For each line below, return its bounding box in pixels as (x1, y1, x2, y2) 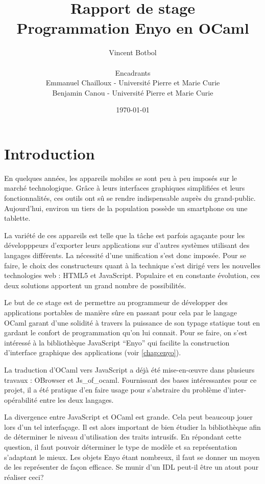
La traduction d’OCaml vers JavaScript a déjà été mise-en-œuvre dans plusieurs (4, 364, 255, 375)
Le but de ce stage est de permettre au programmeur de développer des (4, 297, 228, 308)
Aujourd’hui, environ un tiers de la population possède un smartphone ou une (4, 202, 248, 213)
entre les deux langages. (39, 394, 114, 405)
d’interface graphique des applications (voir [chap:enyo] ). (4, 347, 181, 358)
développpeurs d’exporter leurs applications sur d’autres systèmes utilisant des (4, 240, 250, 250)
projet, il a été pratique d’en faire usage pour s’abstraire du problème (4, 384, 221, 395)
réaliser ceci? (4, 471, 44, 482)
